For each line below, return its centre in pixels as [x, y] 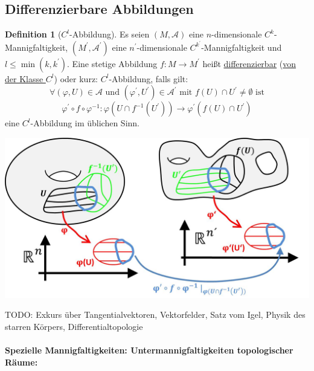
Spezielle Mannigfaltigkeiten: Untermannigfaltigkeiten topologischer [149, 350]
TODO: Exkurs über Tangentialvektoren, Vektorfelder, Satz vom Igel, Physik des [155, 315]
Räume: [21, 362]
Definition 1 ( [33, 34]
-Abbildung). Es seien [110, 34]
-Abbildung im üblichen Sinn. [85, 123]
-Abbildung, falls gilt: [149, 78]
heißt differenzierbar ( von [249, 63]
